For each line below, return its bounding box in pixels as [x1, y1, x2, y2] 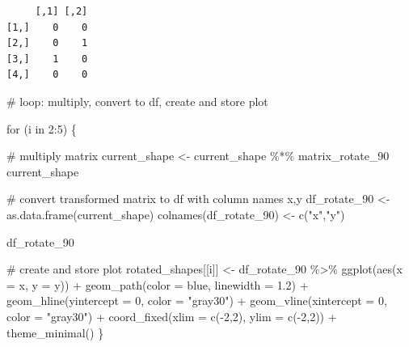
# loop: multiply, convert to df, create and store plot [6, 92, 268, 109]
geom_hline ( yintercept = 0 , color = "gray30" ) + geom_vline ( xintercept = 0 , [6, 292, 387, 309]
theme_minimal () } [6, 324, 104, 341]
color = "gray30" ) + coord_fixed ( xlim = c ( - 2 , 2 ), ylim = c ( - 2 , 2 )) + [6, 307, 337, 324]
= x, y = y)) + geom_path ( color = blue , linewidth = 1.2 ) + [6, 276, 309, 293]
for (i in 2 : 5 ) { [6, 120, 77, 137]
